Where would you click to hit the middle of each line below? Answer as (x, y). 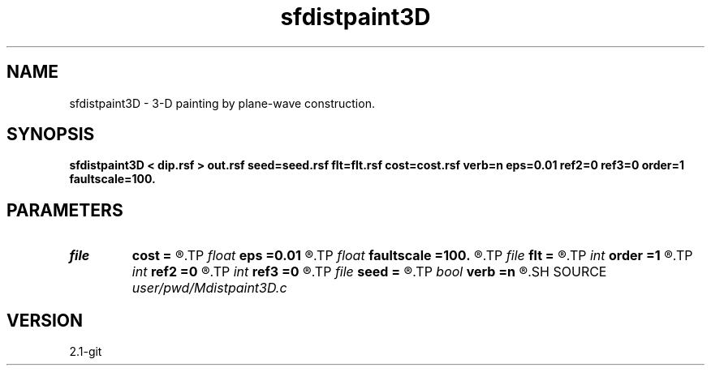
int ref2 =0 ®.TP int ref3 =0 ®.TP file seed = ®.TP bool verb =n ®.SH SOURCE (369, 272)
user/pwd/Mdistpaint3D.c (209, 288)
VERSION (45, 320)
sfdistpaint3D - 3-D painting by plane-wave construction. (222, 103)
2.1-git (86, 352)
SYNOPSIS (51, 135)
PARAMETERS (65, 210)
